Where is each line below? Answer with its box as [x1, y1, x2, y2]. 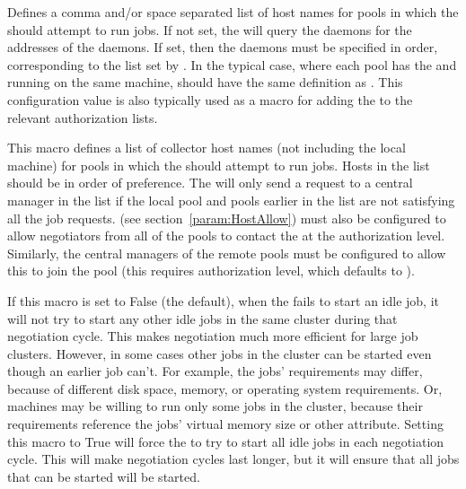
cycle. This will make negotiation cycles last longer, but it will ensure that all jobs [7, 450, 460, 468]
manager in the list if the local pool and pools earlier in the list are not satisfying [7, 190, 455, 209]
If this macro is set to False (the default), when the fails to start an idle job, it [7, 291, 439, 310]
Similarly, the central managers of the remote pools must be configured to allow [7, 243, 446, 262]
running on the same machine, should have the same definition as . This [7, 73, 403, 92]
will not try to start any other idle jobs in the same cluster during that [7, 309, 398, 327]
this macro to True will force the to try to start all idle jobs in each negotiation [7, 432, 444, 450]
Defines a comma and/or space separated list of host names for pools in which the [7, 3, 459, 21]
